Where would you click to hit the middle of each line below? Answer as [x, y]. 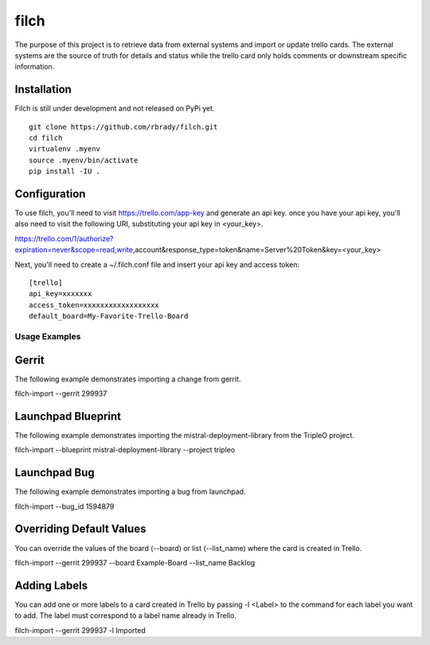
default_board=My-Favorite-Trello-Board [109, 316]
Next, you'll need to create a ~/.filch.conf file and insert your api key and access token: [157, 264]
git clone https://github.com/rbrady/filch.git [123, 127]
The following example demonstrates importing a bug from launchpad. [130, 492]
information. [35, 67]
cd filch [46, 138]
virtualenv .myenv [65, 149]
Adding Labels [51, 585]
